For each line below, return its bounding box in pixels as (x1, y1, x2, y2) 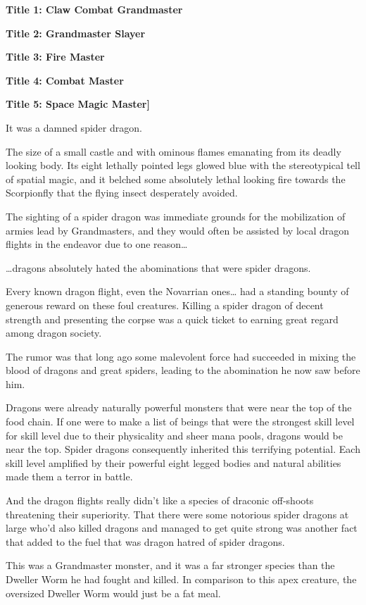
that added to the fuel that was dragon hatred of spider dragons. (6, 534, 285, 549)
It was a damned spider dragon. (6, 120, 142, 135)
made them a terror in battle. (6, 469, 133, 484)
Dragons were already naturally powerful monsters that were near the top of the (6, 400, 352, 415)
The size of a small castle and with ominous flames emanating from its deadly (6, 144, 341, 158)
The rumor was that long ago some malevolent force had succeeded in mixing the (6, 349, 356, 363)
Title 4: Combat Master (6, 73, 124, 87)
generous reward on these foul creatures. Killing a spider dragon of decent (6, 297, 324, 312)
